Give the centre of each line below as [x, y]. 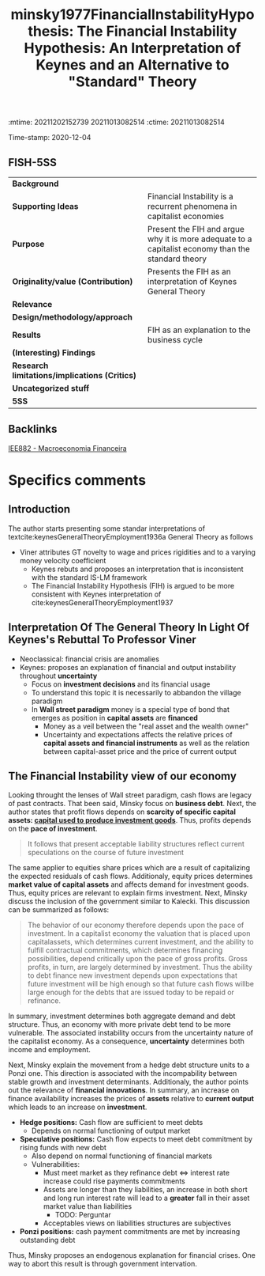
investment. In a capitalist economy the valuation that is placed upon [139, 933]
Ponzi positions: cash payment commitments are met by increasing [130, 1232]
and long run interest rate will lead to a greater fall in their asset [146, 1198]
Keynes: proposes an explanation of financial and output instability [128, 667]
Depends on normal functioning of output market [111, 1131]
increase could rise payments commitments [114, 1181]
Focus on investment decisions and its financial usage [121, 684]
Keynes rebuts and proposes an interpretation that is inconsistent [137, 569]
